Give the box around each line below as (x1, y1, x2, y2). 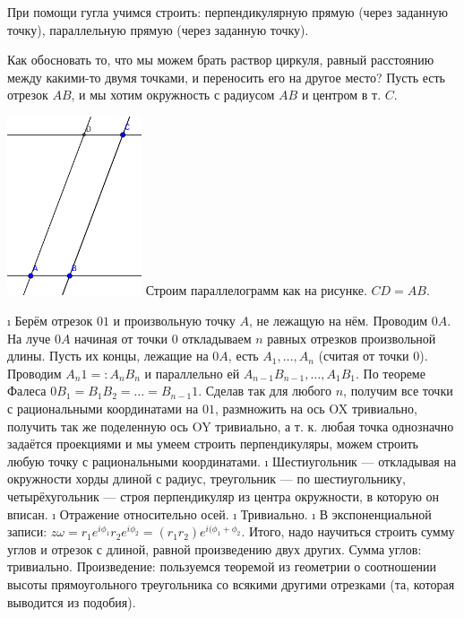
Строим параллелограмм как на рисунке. (145, 281, 367, 300)
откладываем (182, 328, 252, 347)
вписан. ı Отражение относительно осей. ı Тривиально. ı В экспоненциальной (7, 504, 432, 523)
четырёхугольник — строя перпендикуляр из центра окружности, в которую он (7, 486, 439, 505)
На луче (7, 328, 51, 347)
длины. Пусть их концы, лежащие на (7, 346, 209, 365)
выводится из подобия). (7, 592, 136, 611)
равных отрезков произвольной (267, 328, 436, 347)
